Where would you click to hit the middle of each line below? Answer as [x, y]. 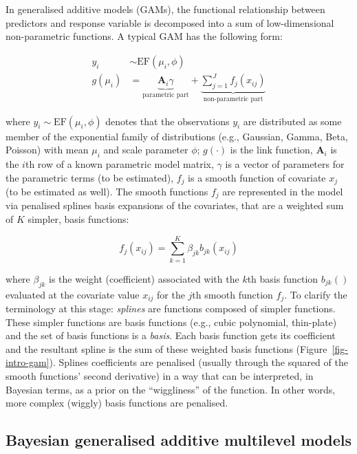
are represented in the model [283, 192]
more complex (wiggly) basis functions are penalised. [117, 403]
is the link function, [271, 150]
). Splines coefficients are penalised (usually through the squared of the [198, 362]
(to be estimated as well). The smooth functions [107, 192]
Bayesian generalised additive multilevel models [179, 440]
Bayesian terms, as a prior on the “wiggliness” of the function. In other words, [171, 389]
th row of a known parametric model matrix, [119, 163]
